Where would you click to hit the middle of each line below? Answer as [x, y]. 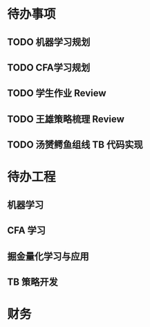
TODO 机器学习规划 [49, 42]
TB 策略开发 [32, 282]
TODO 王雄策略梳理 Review [66, 119]
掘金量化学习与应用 [48, 256]
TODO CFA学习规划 [49, 68]
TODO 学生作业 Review [57, 93]
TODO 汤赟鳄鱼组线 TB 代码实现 [75, 145]
